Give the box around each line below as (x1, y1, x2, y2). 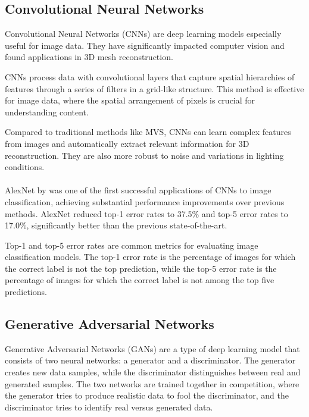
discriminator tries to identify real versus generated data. (5, 400, 213, 413)
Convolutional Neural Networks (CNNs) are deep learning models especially (5, 27, 282, 40)
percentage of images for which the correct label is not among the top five (5, 274, 274, 286)
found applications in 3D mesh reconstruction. (5, 51, 173, 63)
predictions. (5, 286, 47, 298)
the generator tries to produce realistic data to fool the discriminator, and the (5, 389, 289, 402)
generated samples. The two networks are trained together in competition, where (5, 377, 299, 390)
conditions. (5, 161, 45, 173)
